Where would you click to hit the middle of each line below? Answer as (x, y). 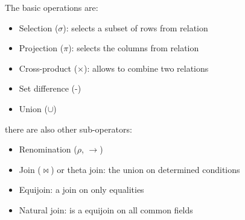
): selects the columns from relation (134, 48)
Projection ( (41, 48)
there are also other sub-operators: (68, 129)
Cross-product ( (48, 68)
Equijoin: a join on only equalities (81, 190)
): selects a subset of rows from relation (135, 27)
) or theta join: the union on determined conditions (145, 169)
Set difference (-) (50, 88)
